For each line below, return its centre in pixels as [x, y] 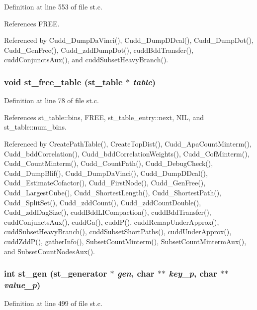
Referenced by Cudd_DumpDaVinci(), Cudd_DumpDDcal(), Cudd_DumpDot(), [129, 40]
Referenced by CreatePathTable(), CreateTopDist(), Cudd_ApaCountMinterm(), [128, 143]
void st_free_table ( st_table [63, 81]
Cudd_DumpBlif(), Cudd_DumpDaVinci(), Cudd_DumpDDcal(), [106, 173]
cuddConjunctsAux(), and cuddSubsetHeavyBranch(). [86, 60]
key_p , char [193, 273]
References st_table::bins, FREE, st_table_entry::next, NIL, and [104, 117]
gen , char [136, 273]
